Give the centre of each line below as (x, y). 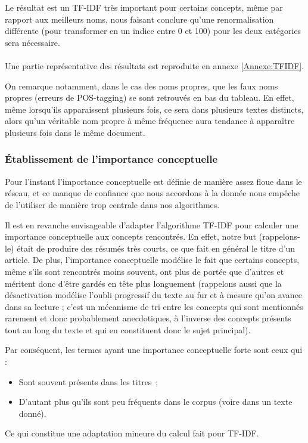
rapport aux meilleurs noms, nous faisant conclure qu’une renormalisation (139, 19)
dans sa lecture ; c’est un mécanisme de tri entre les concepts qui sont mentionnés (154, 306)
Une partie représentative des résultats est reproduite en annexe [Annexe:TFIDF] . (155, 65)
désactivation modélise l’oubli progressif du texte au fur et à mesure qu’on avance (154, 295)
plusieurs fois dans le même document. (75, 132)
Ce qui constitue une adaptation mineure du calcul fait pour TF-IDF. (132, 433)
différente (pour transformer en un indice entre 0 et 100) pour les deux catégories (153, 31)
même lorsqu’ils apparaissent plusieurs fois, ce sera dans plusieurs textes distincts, (154, 109)
